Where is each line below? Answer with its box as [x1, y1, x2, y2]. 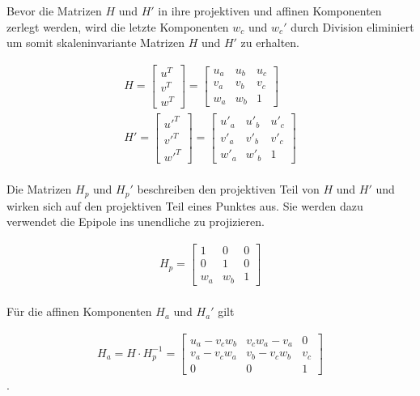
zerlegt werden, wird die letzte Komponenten [6, 18, 229, 35]
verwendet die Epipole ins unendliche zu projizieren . [6, 213, 265, 230]
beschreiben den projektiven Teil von [137, 181, 320, 198]
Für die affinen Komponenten [6, 303, 152, 320]
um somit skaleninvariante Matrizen [6, 34, 185, 51]
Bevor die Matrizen [6, 2, 102, 19]
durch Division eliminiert [291, 18, 414, 35]
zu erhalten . [240, 34, 300, 51]
